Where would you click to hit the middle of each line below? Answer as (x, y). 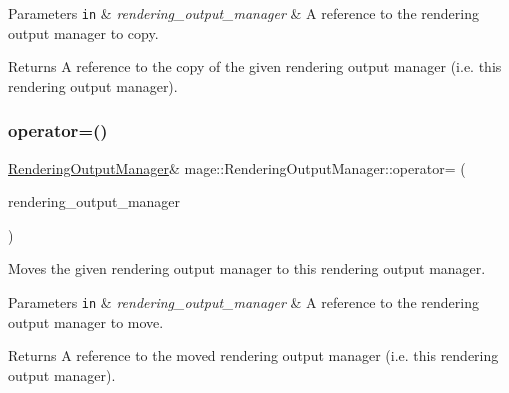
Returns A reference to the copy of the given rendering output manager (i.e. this (255, 66)
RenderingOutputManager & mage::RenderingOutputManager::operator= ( (237, 167)
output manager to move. (86, 321)
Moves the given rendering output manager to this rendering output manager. (247, 268)
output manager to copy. (83, 32)
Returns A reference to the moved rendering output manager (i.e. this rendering (253, 355)
